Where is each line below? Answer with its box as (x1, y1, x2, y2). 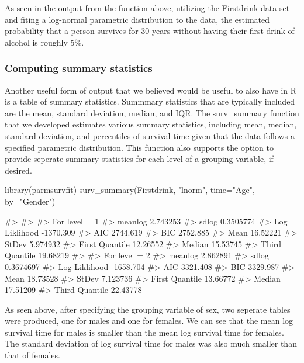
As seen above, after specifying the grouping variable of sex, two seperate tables (5, 303, 291, 315)
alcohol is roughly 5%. (5, 36, 84, 48)
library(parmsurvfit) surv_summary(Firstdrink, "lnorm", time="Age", (5, 184, 255, 196)
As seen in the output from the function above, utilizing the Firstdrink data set (5, 2, 290, 13)
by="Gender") (5, 195, 56, 207)
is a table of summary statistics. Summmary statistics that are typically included (5, 95, 295, 108)
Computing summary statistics (5, 61, 153, 75)
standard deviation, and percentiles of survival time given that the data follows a (5, 129, 295, 141)
